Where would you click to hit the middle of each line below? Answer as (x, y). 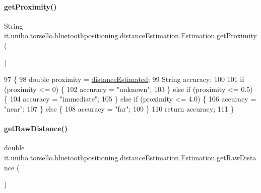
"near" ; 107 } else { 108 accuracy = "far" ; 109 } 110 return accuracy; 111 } (119, 108)
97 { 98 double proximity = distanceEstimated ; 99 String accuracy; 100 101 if (124, 79)
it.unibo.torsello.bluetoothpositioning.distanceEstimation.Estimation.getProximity (130, 35)
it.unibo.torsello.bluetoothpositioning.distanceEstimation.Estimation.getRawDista (130, 157)
